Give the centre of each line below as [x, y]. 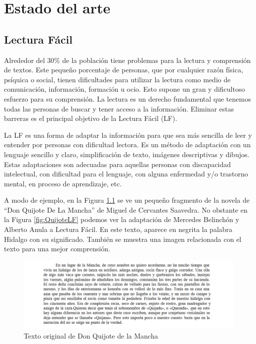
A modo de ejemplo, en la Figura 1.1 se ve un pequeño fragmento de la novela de [127, 200]
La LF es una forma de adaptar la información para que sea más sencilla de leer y [128, 135]
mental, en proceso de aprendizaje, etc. [63, 183]
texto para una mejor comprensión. [57, 249]
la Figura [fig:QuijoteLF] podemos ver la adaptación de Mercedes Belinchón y [122, 219]
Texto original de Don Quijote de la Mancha [91, 335]
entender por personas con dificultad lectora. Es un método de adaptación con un [128, 144]
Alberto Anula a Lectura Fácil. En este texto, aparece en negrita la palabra [118, 229]
